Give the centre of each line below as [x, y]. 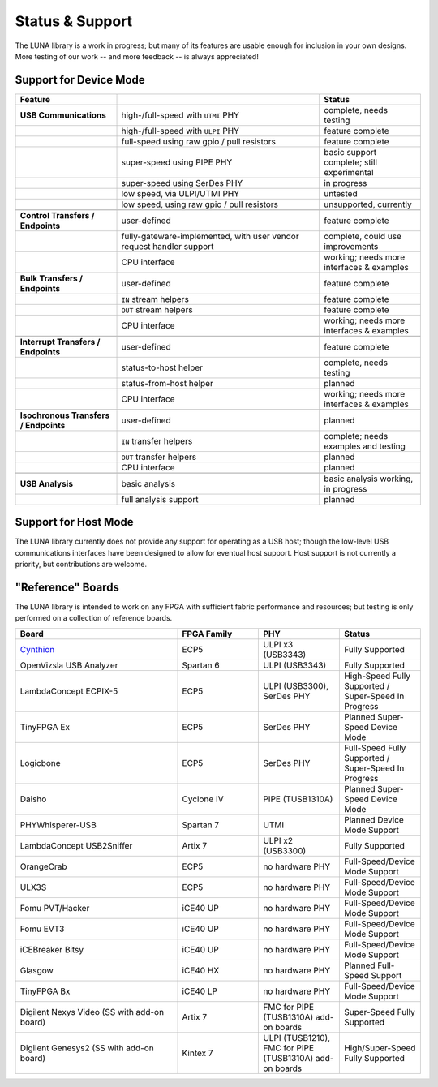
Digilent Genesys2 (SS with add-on [87, 1048]
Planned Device [374, 819]
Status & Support [74, 21]
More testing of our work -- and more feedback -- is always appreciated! [137, 56]
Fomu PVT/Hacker [55, 908]
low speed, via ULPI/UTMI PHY [180, 193]
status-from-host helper [167, 383]
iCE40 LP [200, 991]
